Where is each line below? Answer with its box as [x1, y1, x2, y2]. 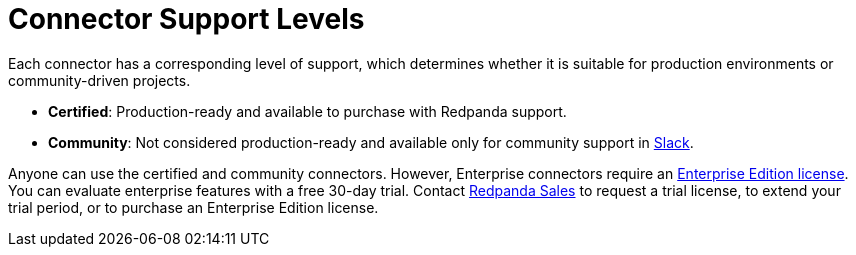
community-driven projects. [8, 71, 191, 89]
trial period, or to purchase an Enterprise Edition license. [8, 198, 379, 216]
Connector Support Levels [8, 2, 365, 36]
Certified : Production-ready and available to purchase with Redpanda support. [48, 102, 567, 120]
